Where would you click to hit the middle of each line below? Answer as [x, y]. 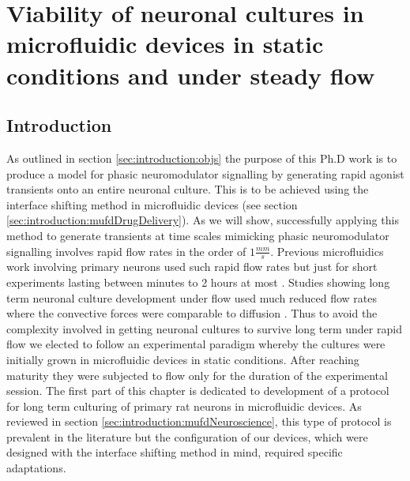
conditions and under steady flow [191, 75]
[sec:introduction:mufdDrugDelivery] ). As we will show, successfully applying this [203, 220]
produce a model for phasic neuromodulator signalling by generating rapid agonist [205, 173]
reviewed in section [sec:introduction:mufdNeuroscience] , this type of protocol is [199, 421]
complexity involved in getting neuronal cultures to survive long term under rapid [204, 328]
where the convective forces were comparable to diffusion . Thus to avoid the [192, 313]
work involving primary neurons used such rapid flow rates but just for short [192, 267]
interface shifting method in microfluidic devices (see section [152, 204]
